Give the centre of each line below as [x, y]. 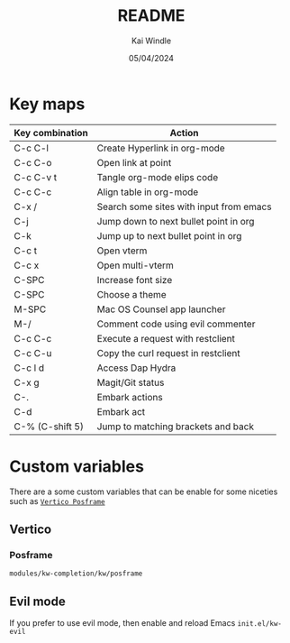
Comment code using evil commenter [176, 324]
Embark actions [130, 397]
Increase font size [135, 280]
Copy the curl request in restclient [168, 353]
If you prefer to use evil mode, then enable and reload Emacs [122, 623]
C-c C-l [32, 148]
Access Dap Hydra [136, 368]
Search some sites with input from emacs [184, 207]
